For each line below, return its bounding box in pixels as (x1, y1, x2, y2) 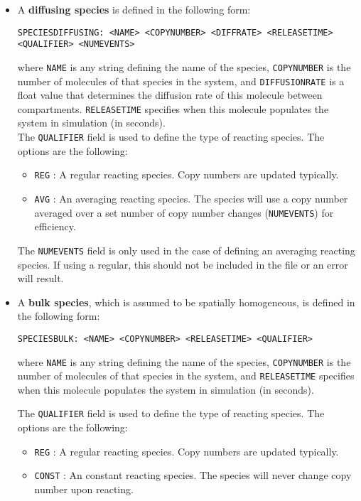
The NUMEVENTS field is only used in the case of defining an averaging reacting (17, 242, 355, 257)
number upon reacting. (34, 482, 134, 497)
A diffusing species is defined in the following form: (17, 2, 251, 16)
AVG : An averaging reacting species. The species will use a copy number (34, 190, 348, 205)
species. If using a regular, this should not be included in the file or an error (17, 257, 348, 271)
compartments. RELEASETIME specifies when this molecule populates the (17, 101, 329, 116)
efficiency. (34, 219, 76, 234)
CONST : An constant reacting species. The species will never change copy (34, 468, 352, 483)
